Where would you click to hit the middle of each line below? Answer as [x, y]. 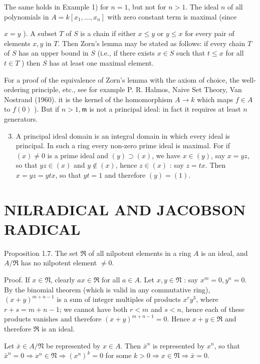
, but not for [147, 7]
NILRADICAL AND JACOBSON [125, 209]
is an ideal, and [224, 253]
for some [118, 355]
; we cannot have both [93, 309]
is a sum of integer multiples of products [119, 299]
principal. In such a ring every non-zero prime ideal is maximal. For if [123, 145]
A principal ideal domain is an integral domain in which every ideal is [123, 135]
